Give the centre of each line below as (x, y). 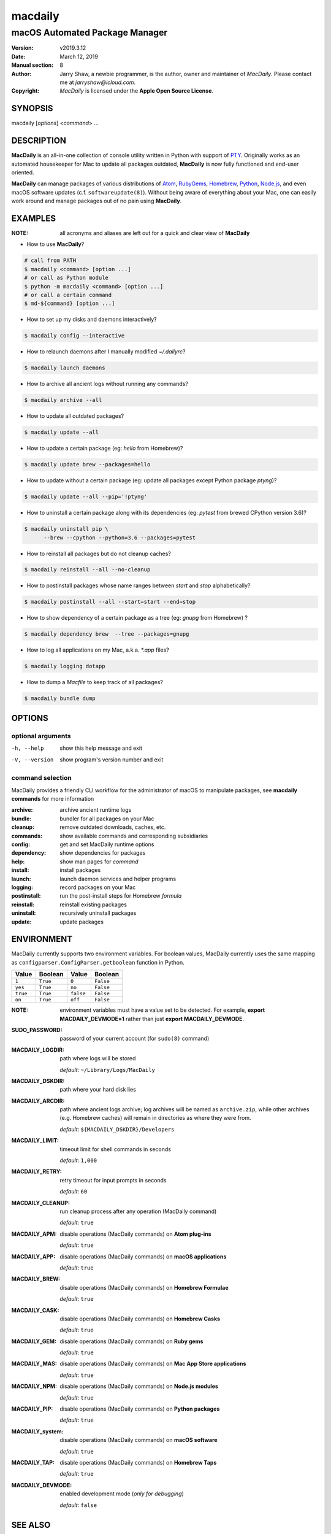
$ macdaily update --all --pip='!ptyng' (86, 497)
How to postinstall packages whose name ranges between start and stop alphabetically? (139, 585)
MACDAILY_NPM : (34, 1386)
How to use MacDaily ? (55, 244)
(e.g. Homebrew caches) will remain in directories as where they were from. (155, 1118)
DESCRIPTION (39, 141)
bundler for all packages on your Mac (107, 819)
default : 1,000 (78, 1160)
